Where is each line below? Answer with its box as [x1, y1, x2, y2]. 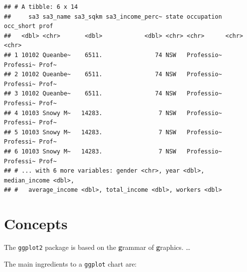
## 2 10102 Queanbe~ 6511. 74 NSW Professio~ [4, 71, 222, 78]
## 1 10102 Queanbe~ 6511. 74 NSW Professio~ [4, 51, 222, 59]
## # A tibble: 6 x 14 [4, 3, 78, 10]
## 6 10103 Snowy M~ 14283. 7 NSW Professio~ [4, 148, 222, 155]
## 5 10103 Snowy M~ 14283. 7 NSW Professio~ [4, 128, 222, 136]
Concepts [4, 213, 68, 234]
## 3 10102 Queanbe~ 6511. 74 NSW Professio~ [4, 90, 222, 97]
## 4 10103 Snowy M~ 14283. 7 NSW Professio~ [4, 109, 222, 117]
